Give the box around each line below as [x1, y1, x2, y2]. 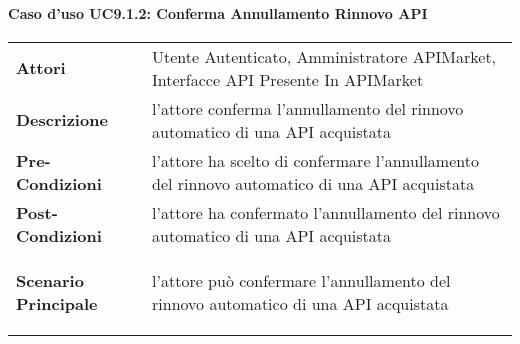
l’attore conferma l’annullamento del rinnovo [152, 96, 464, 120]
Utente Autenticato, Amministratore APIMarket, [152, 44, 497, 68]
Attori [16, 56, 66, 80]
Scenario [16, 268, 84, 292]
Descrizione [16, 108, 108, 132]
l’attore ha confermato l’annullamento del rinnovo [152, 200, 500, 224]
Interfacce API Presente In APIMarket [152, 67, 424, 91]
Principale [16, 291, 98, 315]
